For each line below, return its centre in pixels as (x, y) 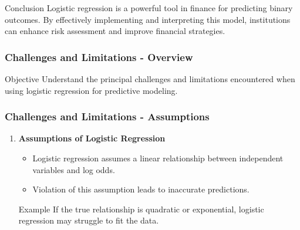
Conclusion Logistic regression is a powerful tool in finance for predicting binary (149, 8)
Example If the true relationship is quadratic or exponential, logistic (141, 209)
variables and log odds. (74, 169)
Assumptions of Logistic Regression (92, 138)
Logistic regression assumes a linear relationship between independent (158, 158)
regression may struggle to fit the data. (89, 220)
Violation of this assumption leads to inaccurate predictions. (141, 189)
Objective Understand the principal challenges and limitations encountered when (150, 79)
